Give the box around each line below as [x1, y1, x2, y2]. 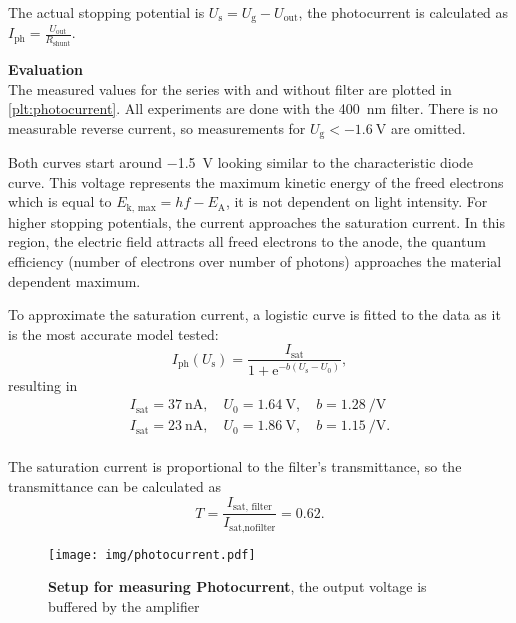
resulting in [8, 374, 78, 395]
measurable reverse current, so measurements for [8, 117, 306, 138]
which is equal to [8, 191, 112, 212]
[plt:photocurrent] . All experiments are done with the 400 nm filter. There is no [8, 98, 498, 119]
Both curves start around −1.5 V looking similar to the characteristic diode [8, 152, 474, 173]
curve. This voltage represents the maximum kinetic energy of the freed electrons [8, 171, 504, 192]
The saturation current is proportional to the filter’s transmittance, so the [8, 456, 462, 477]
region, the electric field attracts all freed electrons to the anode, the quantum [8, 231, 486, 252]
